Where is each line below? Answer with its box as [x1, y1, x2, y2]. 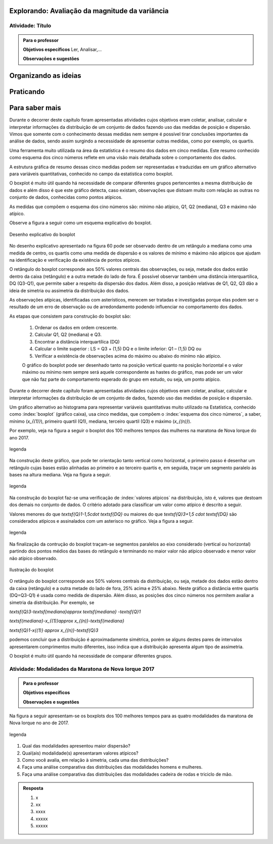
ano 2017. [9, 434, 29, 440]
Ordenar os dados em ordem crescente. [34, 325, 118, 331]
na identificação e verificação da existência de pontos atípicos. [9, 257, 141, 263]
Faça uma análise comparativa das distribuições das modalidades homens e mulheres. [22, 764, 203, 770]
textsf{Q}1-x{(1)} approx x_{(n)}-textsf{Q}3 [9, 627, 99, 633]
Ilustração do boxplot [9, 567, 54, 573]
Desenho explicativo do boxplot [9, 231, 75, 237]
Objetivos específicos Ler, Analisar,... [23, 46, 102, 53]
